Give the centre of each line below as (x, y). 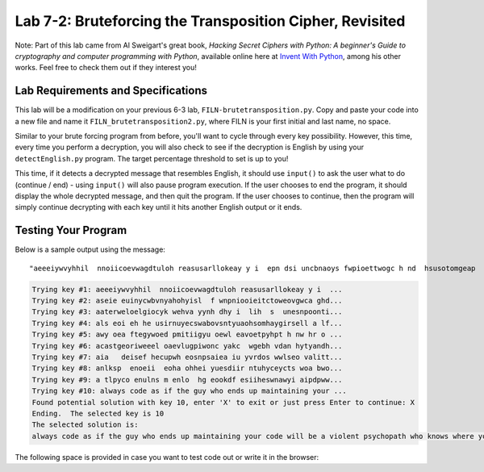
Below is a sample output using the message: (90, 249)
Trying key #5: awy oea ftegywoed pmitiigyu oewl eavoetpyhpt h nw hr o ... (187, 334)
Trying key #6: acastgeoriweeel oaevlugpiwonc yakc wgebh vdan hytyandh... (187, 346)
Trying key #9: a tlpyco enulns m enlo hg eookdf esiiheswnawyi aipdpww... (187, 380)
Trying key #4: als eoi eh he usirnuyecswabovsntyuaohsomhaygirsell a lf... (187, 323)
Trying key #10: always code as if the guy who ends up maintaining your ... (189, 391)
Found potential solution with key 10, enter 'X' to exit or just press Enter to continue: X (223, 402)
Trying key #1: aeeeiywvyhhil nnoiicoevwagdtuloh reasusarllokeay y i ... (187, 289)
